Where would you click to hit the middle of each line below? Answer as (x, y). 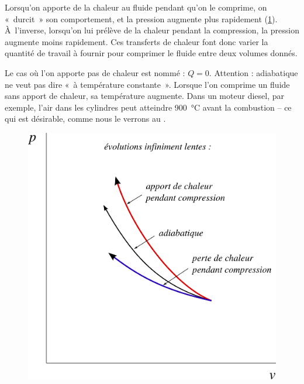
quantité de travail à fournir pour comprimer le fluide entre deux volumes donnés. (151, 53)
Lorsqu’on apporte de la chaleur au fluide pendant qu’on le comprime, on (136, 7)
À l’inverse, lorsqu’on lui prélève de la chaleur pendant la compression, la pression (152, 30)
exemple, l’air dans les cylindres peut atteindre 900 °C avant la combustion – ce (148, 107)
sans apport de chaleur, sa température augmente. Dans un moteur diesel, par (144, 96)
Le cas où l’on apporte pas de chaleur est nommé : (95, 72)
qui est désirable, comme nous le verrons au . (85, 119)
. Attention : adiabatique (253, 72)
